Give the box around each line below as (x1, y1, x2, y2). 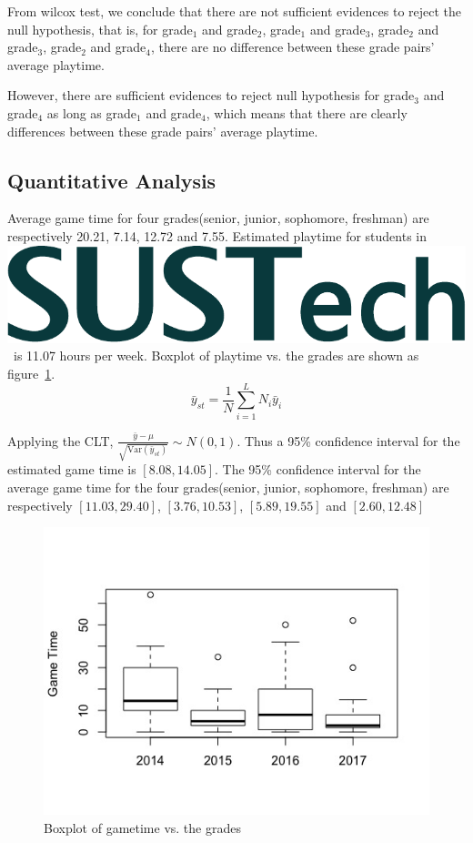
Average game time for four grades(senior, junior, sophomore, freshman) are (7, 208, 429, 228)
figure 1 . (7, 363, 55, 382)
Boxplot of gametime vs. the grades (44, 818, 241, 837)
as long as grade (46, 103, 137, 122)
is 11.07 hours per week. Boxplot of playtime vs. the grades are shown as (13, 346, 419, 365)
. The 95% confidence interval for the (215, 460, 421, 479)
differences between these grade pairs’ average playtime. (7, 121, 318, 140)
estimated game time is (7, 460, 136, 479)
